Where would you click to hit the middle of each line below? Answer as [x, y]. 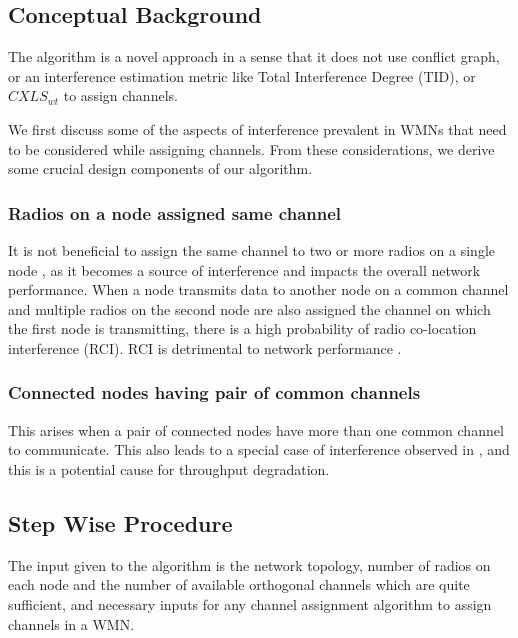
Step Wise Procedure [120, 522]
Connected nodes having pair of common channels [214, 392]
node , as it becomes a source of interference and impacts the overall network [244, 269]
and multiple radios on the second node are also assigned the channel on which [249, 308]
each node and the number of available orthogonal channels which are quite [239, 584]
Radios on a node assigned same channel [175, 212]
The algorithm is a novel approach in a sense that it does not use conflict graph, [254, 56]
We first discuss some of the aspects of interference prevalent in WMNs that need [257, 128]
